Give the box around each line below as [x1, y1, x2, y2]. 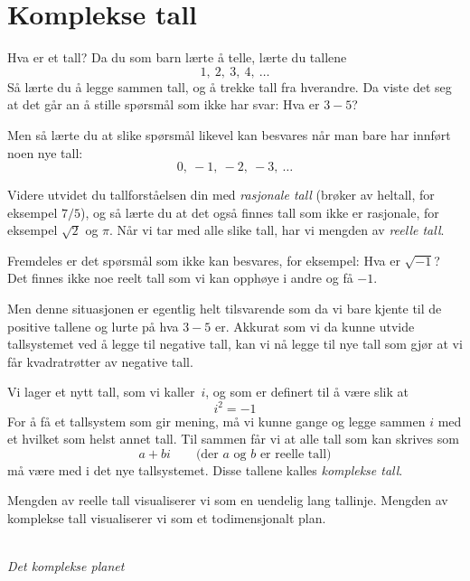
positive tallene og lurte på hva [7, 316, 179, 335]
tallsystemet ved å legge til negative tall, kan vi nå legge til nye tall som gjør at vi [7, 334, 463, 353]
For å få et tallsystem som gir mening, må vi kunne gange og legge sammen [7, 411, 426, 430]
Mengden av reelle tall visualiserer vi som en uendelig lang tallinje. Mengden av [7, 491, 448, 510]
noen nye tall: [7, 143, 83, 162]
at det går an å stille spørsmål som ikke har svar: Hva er [7, 95, 320, 114]
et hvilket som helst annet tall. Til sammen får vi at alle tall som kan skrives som [7, 429, 459, 448]
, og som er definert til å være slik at [205, 382, 409, 401]
